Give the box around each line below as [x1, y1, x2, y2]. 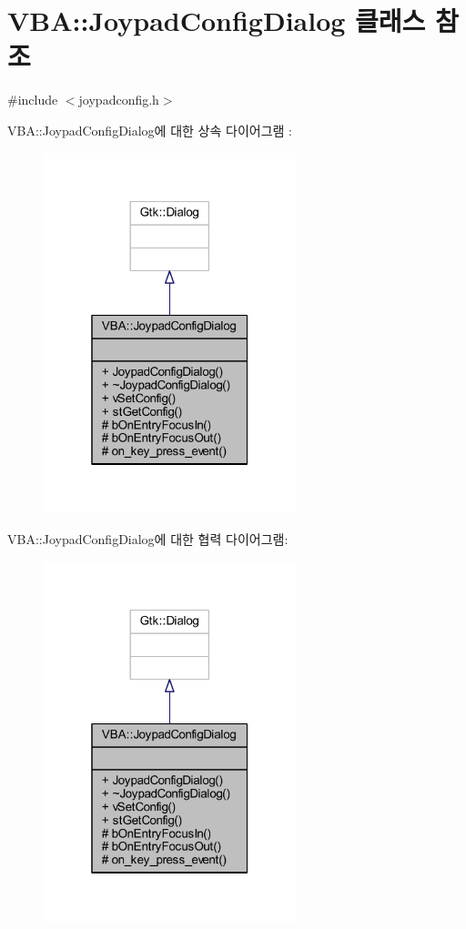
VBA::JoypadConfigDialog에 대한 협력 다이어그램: [7, 529, 289, 548]
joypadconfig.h [78, 90, 159, 109]
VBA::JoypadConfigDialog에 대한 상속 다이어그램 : [7, 120, 292, 139]
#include [7, 90, 58, 109]
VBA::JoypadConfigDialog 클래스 [7, 2, 426, 39]
